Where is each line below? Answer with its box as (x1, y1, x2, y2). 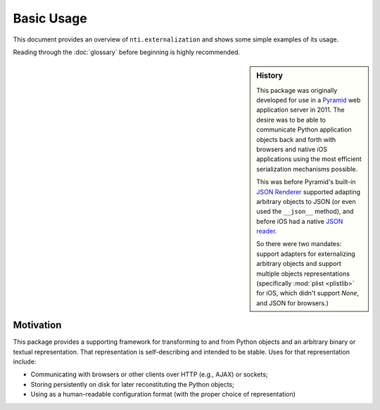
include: (13, 357, 37, 366)
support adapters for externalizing (256, 250, 355, 258)
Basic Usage (13, 11, 87, 26)
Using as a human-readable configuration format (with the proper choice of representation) (30, 390, 296, 399)
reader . (256, 227, 277, 236)
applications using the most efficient (256, 155, 362, 163)
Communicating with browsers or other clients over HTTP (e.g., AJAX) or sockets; (30, 370, 268, 379)
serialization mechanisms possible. (256, 165, 358, 173)
